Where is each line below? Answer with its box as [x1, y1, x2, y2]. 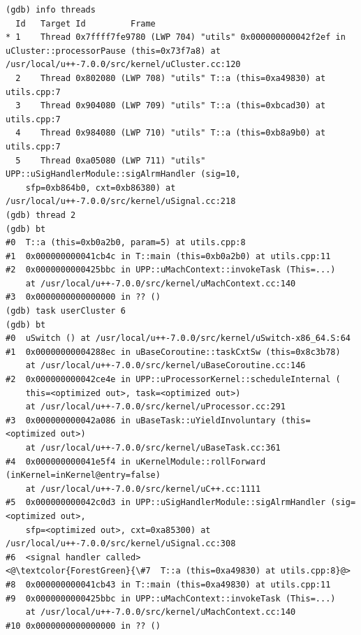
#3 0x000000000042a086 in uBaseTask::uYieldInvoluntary [6, 415, 276, 425]
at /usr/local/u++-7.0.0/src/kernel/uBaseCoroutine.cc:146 [25, 360, 306, 371]
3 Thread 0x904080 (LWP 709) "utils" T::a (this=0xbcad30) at [15, 101, 326, 111]
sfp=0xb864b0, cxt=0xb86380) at [25, 182, 176, 193]
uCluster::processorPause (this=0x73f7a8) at [6, 45, 221, 56]
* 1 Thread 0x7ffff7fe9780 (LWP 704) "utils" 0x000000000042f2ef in [6, 32, 346, 43]
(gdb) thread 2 [6, 210, 76, 220]
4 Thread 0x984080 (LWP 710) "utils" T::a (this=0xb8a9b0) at [15, 128, 326, 138]
